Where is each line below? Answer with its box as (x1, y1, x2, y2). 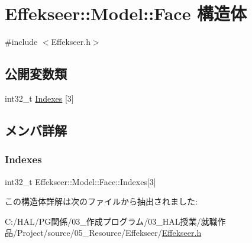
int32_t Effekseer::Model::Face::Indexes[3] (5, 175, 156, 187)
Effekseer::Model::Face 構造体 (5, 1, 247, 25)
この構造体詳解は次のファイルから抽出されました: (5, 195, 198, 208)
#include (5, 35, 38, 48)
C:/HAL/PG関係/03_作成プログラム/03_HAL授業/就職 (5, 215, 218, 227)
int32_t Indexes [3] (5, 92, 74, 104)
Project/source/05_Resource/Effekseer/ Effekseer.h (17, 226, 202, 239)
